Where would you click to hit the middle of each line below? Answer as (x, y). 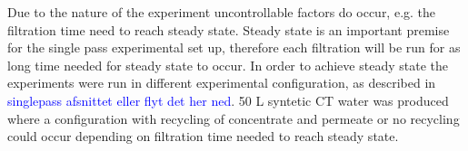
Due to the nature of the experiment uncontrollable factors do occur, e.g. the (222, 12)
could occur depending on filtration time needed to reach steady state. (203, 136)
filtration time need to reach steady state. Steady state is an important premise (229, 29)
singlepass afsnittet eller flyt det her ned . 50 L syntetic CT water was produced (228, 100)
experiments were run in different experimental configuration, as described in (222, 83)
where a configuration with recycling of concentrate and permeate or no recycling (234, 118)
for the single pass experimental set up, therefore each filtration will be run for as (234, 47)
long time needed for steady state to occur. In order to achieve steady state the (228, 65)
